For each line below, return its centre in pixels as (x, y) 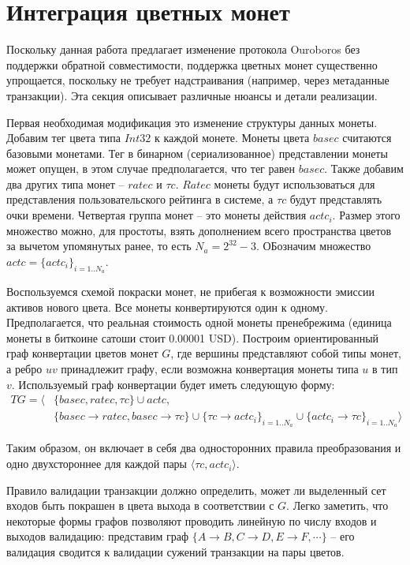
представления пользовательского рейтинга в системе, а (140, 199)
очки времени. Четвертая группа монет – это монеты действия (157, 215)
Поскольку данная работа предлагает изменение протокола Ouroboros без (183, 49)
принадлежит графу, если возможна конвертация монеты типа (210, 369)
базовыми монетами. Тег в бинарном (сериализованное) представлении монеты (197, 153)
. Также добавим (364, 168)
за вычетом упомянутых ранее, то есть (99, 246)
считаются (367, 138)
